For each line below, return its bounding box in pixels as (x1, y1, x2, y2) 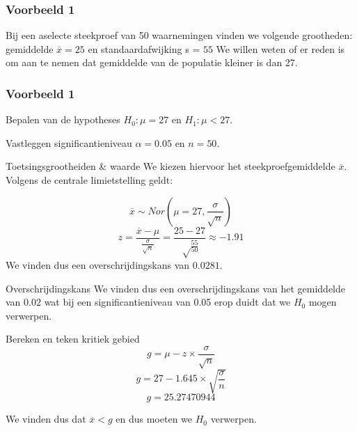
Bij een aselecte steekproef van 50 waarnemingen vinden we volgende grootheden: (6, 28, 353, 42)
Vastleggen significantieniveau (6, 135, 132, 150)
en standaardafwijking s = (88, 41, 200, 56)
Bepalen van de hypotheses (6, 112, 120, 127)
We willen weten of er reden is (216, 41, 345, 56)
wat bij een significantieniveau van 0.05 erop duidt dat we (44, 295, 291, 309)
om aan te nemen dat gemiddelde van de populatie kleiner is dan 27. (6, 55, 298, 70)
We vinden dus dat (6, 412, 86, 426)
